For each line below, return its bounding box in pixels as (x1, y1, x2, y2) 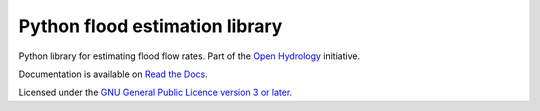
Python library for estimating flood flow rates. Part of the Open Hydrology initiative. (18, 50, 360, 62)
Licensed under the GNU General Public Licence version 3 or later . (18, 86, 293, 99)
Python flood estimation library (18, 15, 283, 37)
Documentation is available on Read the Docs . (18, 68, 209, 80)
